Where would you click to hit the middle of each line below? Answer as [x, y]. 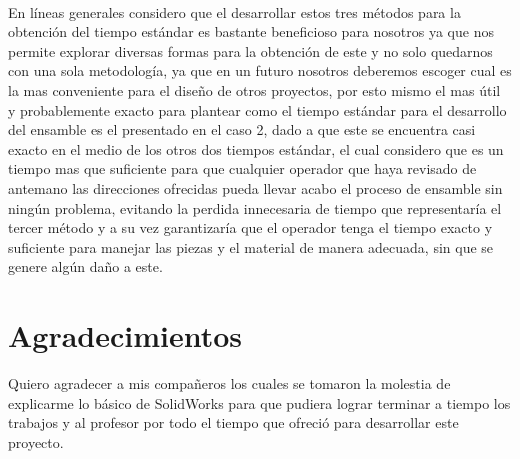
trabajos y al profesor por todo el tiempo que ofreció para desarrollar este [233, 422]
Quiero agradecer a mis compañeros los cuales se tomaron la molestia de [229, 383]
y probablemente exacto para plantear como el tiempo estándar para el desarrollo [257, 109]
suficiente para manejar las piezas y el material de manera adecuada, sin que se [251, 246]
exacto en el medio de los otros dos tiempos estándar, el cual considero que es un [256, 148]
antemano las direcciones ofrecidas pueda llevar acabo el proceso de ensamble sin [255, 187]
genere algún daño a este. [85, 266]
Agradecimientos [125, 335]
